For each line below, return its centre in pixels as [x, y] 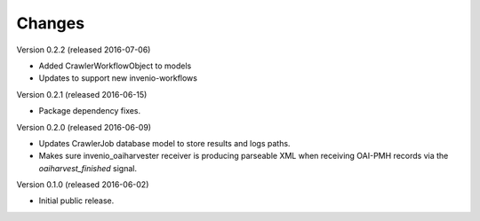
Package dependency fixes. [90, 111]
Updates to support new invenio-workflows [118, 78]
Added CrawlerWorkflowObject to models [115, 66]
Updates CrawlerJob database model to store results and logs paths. [164, 143]
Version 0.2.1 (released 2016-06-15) [82, 94]
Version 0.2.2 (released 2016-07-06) [84, 50]
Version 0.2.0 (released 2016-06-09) [84, 127]
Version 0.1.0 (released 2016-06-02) [83, 185]
